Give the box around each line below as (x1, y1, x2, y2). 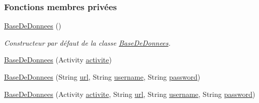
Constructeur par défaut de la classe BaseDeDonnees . (4, 37, 171, 48)
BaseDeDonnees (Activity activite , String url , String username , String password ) (4, 88, 255, 99)
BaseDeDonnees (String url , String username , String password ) (4, 72, 201, 82)
